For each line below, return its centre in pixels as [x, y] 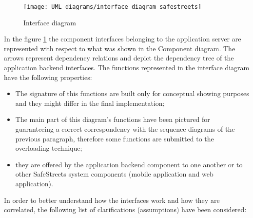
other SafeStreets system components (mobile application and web [114, 174]
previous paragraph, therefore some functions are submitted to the [115, 138]
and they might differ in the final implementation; [90, 103]
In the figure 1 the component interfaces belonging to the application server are [123, 39]
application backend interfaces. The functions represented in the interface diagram [127, 68]
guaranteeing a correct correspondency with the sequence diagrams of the [125, 129]
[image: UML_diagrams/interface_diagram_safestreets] [113, 7]
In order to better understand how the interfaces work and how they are [112, 200]
